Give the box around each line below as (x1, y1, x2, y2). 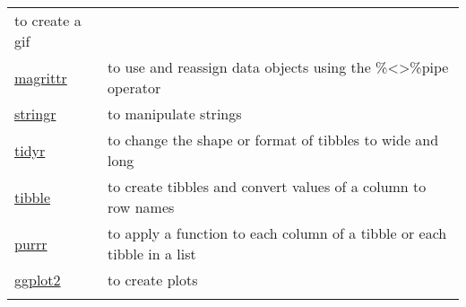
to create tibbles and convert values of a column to (107, 176, 427, 197)
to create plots (107, 269, 198, 290)
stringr (14, 103, 56, 124)
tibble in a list (107, 243, 196, 264)
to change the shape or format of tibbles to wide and (107, 129, 439, 150)
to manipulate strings (107, 103, 242, 124)
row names (107, 197, 175, 217)
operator (107, 77, 161, 98)
